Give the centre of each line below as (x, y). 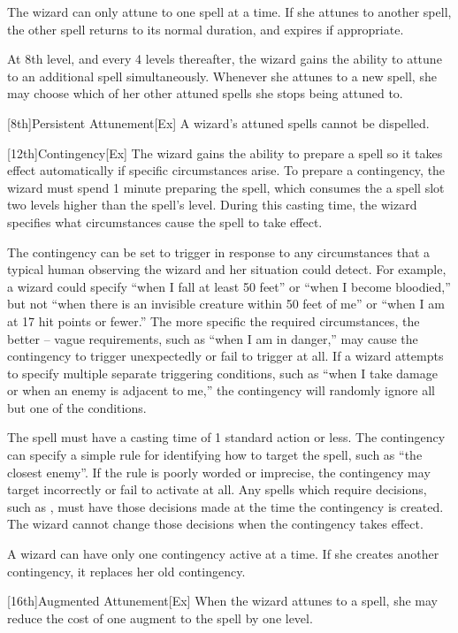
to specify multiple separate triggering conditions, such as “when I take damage (222, 373)
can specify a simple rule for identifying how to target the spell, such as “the (215, 455)
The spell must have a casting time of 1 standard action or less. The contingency (226, 437)
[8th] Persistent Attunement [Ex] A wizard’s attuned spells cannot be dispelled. (218, 122)
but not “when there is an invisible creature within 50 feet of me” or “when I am (226, 304)
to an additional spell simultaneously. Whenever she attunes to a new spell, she (222, 76)
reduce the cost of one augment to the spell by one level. (160, 618)
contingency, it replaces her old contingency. (126, 571)
